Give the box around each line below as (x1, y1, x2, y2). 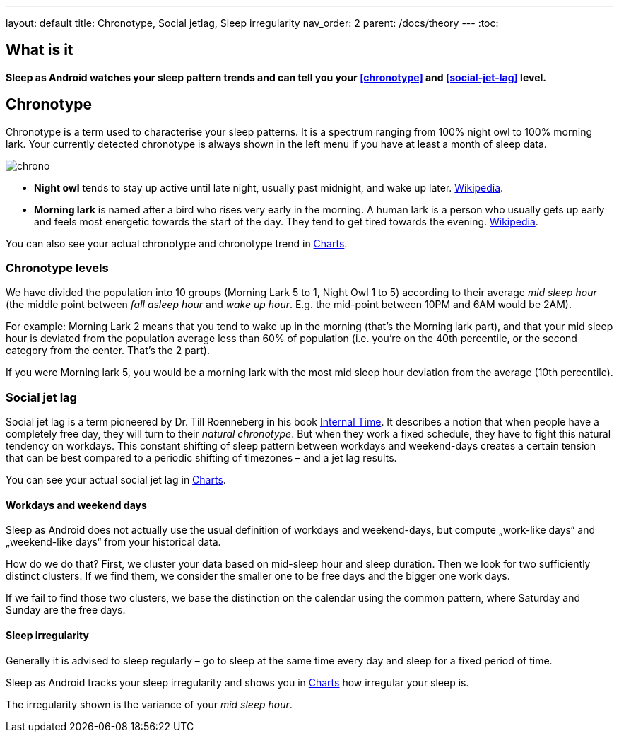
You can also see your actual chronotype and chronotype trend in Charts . (6, 237, 348, 250)
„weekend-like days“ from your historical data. (6, 536, 221, 549)
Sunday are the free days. (6, 604, 126, 616)
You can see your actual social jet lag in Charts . (6, 474, 226, 486)
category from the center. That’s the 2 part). (6, 344, 210, 357)
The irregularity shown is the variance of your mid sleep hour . (6, 698, 293, 710)
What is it (6, 41, 73, 59)
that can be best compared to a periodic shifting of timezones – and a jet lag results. (6, 452, 397, 464)
